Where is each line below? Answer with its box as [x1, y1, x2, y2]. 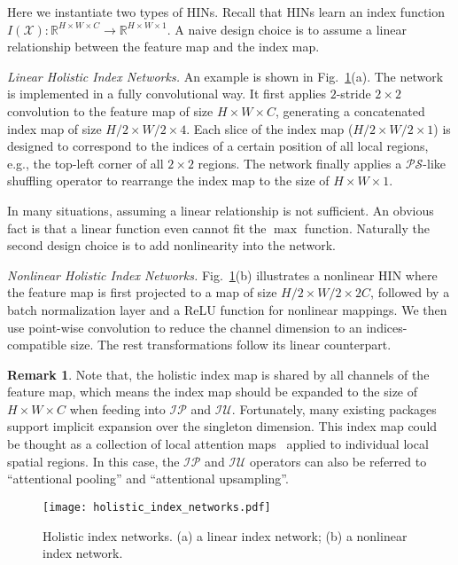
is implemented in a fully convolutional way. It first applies [7, 84, 327, 103]
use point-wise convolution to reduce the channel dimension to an [7, 318, 362, 336]
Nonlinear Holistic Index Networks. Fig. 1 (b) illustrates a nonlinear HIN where [7, 265, 438, 284]
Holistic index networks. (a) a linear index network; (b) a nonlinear [43, 526, 408, 545]
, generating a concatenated [275, 101, 425, 120]
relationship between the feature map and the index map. [7, 37, 320, 56]
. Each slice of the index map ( [186, 119, 353, 137]
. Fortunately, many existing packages [231, 399, 437, 418]
